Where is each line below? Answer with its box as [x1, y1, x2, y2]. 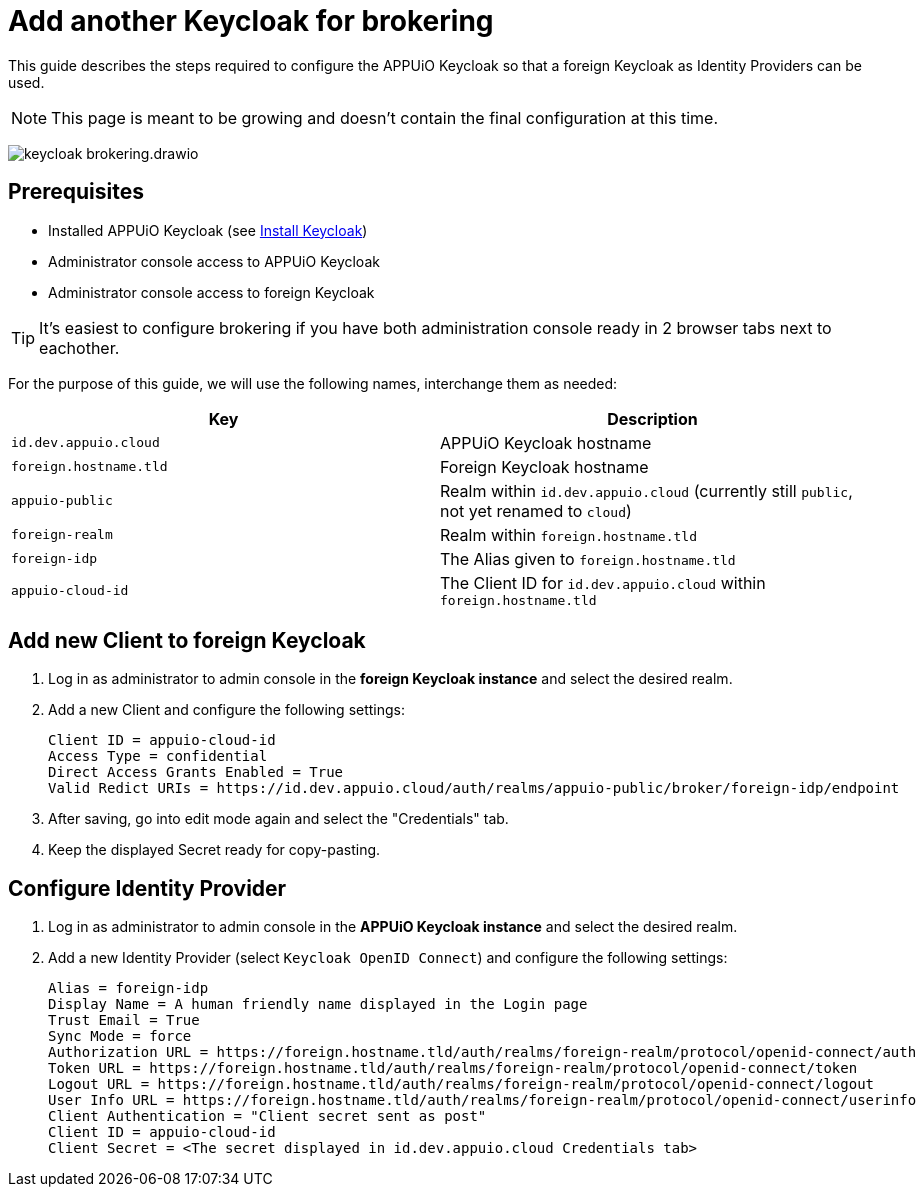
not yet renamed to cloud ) [440, 500, 632, 521]
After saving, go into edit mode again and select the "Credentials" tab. [48, 810, 509, 828]
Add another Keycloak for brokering [8, 4, 494, 38]
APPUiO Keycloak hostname [440, 432, 652, 453]
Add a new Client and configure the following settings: [48, 701, 406, 719]
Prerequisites [8, 179, 144, 205]
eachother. [39, 337, 120, 358]
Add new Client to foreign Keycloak [8, 628, 366, 654]
